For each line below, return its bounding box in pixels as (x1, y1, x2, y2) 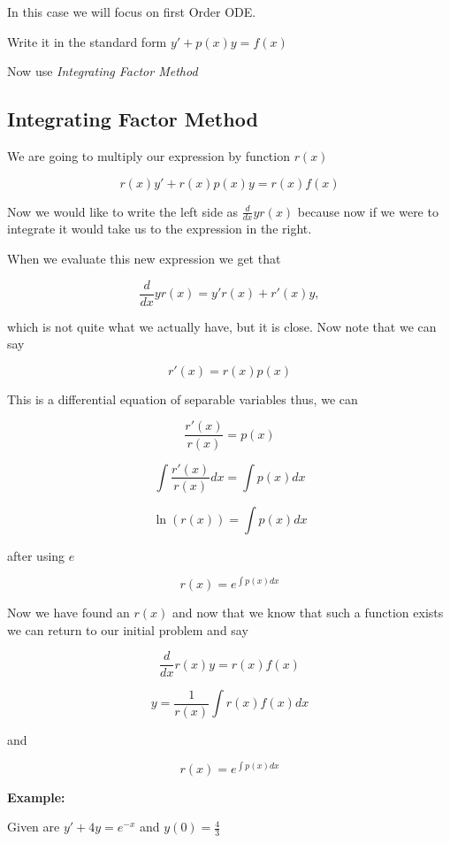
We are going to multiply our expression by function (7, 146, 290, 165)
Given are (7, 817, 60, 836)
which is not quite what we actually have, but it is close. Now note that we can (7, 317, 437, 335)
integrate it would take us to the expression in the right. (7, 219, 312, 238)
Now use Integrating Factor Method (7, 62, 198, 80)
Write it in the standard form (7, 32, 167, 50)
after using (7, 546, 65, 564)
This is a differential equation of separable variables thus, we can (7, 389, 358, 408)
